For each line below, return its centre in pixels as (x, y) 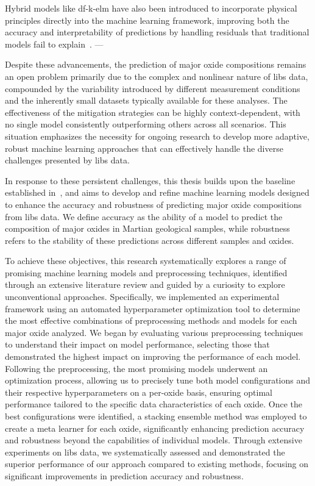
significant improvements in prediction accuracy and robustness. (124, 475)
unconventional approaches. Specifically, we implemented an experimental (142, 297)
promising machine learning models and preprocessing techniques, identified (146, 272)
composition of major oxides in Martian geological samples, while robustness (147, 228)
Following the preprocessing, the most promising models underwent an (136, 368)
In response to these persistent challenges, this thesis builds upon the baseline (150, 180)
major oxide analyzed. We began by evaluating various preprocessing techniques (154, 332)
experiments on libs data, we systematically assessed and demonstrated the (145, 452)
